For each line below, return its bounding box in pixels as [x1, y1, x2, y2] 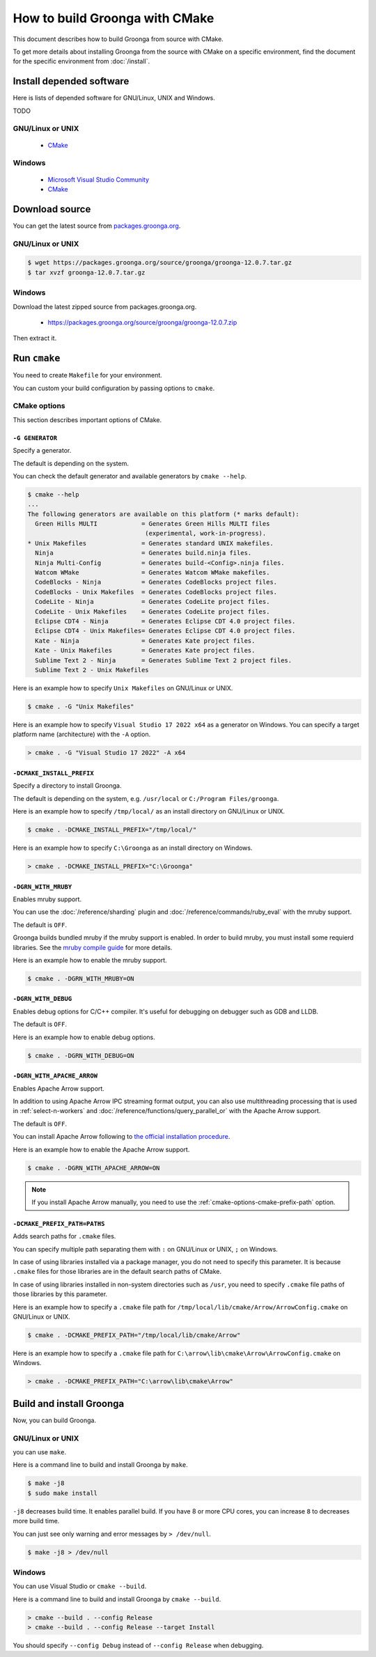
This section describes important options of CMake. [13, 415, 162, 424]
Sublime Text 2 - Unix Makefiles [35, 666, 149, 674]
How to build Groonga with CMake [13, 10, 214, 26]
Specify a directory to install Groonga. [13, 781, 122, 790]
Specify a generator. [13, 446, 72, 455]
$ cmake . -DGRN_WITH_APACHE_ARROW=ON [27, 1164, 160, 1172]
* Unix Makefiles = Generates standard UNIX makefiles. [27, 539, 274, 547]
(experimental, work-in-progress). [145, 529, 267, 538]
